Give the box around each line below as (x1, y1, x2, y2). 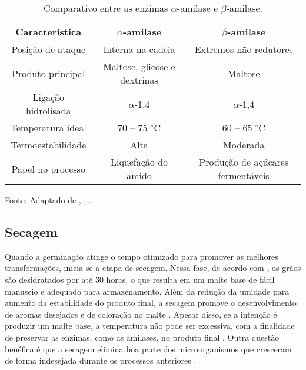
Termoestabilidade (11, 138, 87, 151)
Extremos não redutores (194, 42, 293, 56)
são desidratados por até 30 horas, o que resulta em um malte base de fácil (5, 273, 275, 285)
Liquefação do (110, 155, 168, 169)
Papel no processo (11, 161, 85, 176)
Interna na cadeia (103, 42, 175, 56)
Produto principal (12, 66, 85, 80)
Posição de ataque (11, 42, 86, 56)
